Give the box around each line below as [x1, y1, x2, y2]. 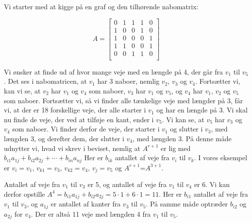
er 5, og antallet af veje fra [87, 179, 167, 189]
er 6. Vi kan [194, 179, 230, 189]
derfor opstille [4, 188, 45, 199]
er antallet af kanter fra [50, 199, 121, 209]
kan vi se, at [4, 85, 41, 95]
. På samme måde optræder [146, 199, 228, 209]
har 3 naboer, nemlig [97, 76, 160, 86]
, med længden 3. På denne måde [133, 133, 232, 143]
